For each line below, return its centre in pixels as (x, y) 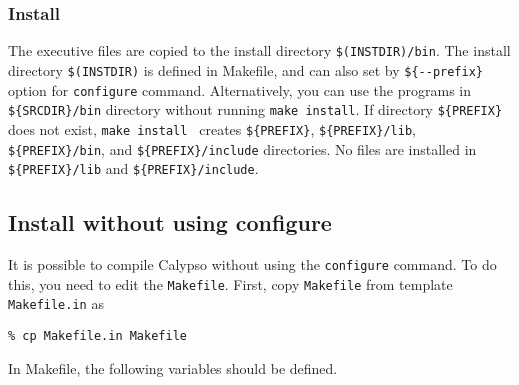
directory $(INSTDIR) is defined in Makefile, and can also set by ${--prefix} (245, 69)
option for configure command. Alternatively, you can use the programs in (240, 89)
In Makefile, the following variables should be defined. (173, 367)
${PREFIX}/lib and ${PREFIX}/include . (133, 168)
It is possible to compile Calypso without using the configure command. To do (252, 264)
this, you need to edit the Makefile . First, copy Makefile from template (230, 283)
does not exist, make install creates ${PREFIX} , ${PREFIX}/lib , (212, 128)
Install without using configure (170, 222)
